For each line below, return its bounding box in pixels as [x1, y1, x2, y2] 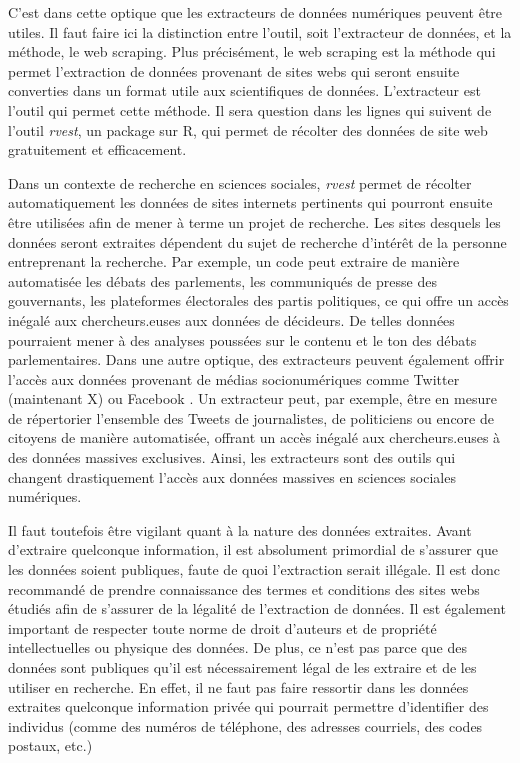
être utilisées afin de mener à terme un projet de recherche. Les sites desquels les [8, 211, 501, 232]
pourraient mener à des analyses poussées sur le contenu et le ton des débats [8, 329, 477, 350]
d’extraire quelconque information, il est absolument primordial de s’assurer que [8, 539, 498, 560]
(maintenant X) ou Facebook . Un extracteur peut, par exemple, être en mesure [8, 388, 497, 409]
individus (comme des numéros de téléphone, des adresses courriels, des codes [8, 715, 483, 736]
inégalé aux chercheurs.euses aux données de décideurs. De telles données [8, 309, 455, 330]
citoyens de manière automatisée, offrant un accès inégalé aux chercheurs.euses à [8, 427, 501, 448]
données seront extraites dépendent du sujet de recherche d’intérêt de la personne [8, 231, 507, 252]
